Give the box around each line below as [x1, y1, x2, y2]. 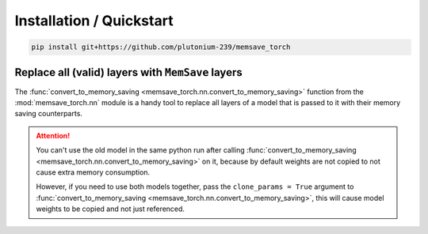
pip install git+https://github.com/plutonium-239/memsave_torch [31, 43, 291, 51]
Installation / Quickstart [14, 12, 174, 29]
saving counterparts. [14, 109, 83, 119]
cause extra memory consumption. [36, 167, 151, 177]
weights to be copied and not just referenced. [36, 204, 185, 213]
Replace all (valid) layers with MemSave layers [14, 66, 243, 79]
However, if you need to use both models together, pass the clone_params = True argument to [36, 182, 354, 191]
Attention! [36, 130, 71, 140]
